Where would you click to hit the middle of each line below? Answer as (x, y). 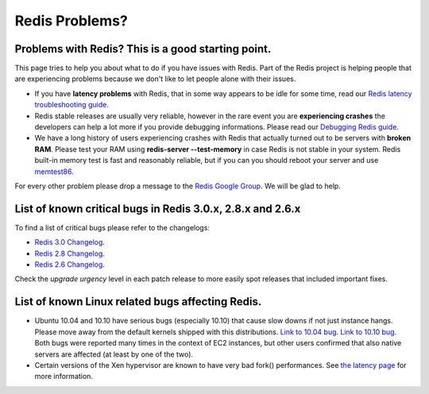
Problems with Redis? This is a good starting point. (143, 49)
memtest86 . (54, 172)
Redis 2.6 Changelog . (70, 265)
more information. (64, 377)
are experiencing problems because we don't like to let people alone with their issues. (155, 79)
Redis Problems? (71, 21)
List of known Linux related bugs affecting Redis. (138, 302)
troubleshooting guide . (71, 105)
